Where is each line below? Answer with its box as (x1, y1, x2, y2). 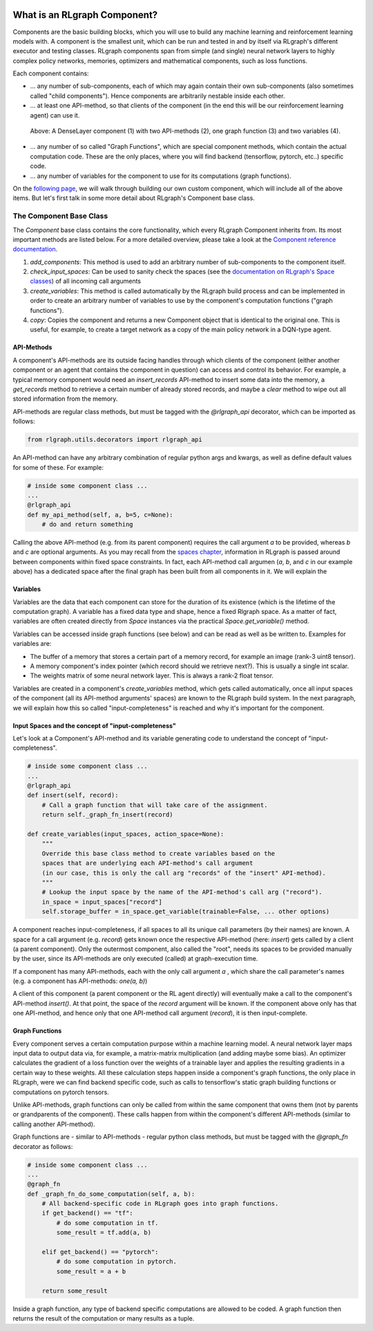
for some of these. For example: (12, 463, 104, 471)
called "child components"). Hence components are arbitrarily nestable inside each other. (30, 91, 285, 100)
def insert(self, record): (27, 791, 119, 799)
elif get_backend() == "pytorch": (41, 1248, 159, 1256)
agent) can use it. (30, 111, 80, 119)
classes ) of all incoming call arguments (30, 277, 142, 285)
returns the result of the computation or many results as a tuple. (12, 1314, 195, 1322)
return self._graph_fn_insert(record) (41, 811, 173, 819)
